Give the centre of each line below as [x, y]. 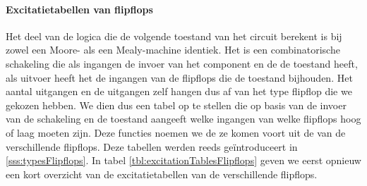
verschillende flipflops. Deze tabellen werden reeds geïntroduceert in [152, 146]
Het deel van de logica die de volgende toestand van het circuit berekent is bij [174, 36]
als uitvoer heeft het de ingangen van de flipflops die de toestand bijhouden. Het [179, 77]
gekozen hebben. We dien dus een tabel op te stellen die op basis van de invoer [176, 105]
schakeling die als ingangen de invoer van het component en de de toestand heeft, [182, 63]
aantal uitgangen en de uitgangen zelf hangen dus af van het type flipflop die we [179, 91]
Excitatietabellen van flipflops [79, 9]
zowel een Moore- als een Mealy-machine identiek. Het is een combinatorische [173, 50]
